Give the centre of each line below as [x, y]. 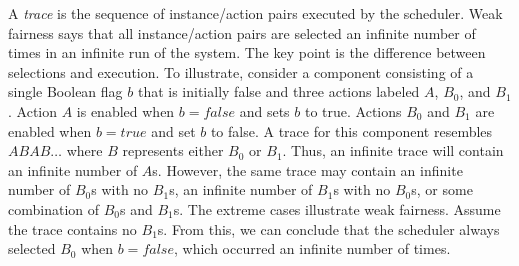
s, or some [442, 189]
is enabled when [125, 110]
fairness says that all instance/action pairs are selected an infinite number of [242, 32]
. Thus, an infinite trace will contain [393, 150]
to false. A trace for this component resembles [351, 130]
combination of [54, 208]
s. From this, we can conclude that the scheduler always [328, 228]
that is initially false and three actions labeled [278, 91]
